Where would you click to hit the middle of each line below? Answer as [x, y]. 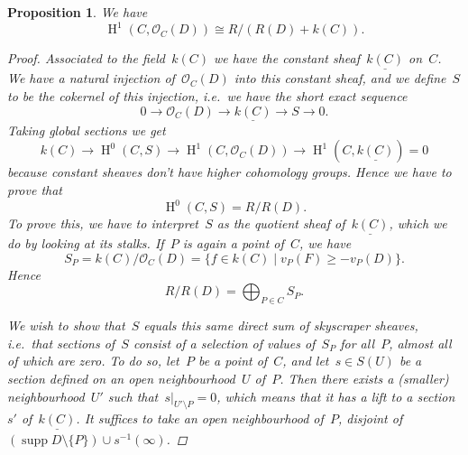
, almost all [420, 343]
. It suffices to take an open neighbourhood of [200, 418]
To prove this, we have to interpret [103, 223]
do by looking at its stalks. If [86, 243]
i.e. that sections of [61, 343]
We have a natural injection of [91, 78]
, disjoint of [370, 418]
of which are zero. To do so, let [93, 361]
